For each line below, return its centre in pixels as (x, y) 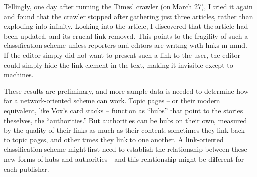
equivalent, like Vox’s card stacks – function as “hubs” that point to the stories (124, 110)
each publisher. (27, 168)
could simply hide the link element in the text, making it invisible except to (119, 65)
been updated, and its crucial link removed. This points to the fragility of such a (126, 35)
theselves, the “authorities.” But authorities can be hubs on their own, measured (126, 120)
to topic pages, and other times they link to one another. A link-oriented (114, 139)
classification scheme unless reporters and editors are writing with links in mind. (126, 45)
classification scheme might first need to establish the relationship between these (126, 149)
